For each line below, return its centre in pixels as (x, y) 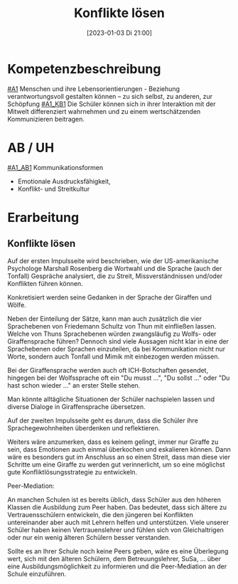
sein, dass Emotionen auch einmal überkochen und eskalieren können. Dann (119, 449)
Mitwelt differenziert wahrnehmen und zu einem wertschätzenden (104, 111)
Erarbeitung (43, 217)
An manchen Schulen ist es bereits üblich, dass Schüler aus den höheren (114, 499)
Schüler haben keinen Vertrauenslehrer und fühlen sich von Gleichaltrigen (115, 530)
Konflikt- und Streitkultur (54, 189)
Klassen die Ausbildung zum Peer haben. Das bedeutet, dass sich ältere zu (117, 507)
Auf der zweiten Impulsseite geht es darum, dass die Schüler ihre (103, 420)
